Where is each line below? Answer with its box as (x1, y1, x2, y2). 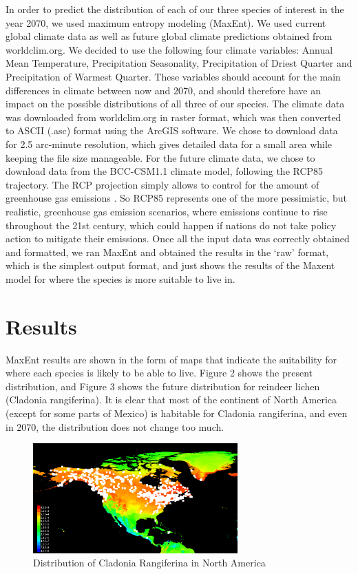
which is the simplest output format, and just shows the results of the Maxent (6, 258, 335, 273)
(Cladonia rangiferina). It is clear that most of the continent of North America (6, 392, 337, 407)
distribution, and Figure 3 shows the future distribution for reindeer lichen (6, 379, 320, 393)
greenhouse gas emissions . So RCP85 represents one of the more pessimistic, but (6, 191, 347, 205)
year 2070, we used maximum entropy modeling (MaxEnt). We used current (6, 15, 326, 30)
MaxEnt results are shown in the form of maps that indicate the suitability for (6, 352, 337, 366)
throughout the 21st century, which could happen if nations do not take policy (6, 217, 337, 232)
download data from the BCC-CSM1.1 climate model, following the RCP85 (6, 164, 324, 178)
